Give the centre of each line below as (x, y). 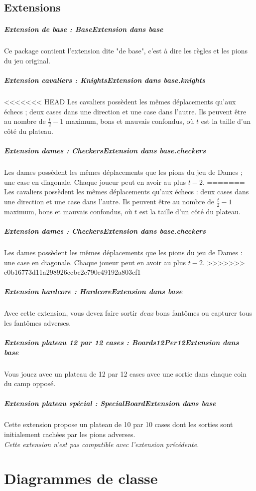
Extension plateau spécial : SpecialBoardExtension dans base (110, 403)
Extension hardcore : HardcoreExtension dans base (93, 291)
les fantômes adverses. (38, 322)
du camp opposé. (30, 383)
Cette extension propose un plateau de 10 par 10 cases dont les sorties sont (119, 424)
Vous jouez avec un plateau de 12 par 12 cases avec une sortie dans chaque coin (125, 373)
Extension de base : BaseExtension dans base (84, 29)
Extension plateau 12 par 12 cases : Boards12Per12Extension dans (122, 342)
